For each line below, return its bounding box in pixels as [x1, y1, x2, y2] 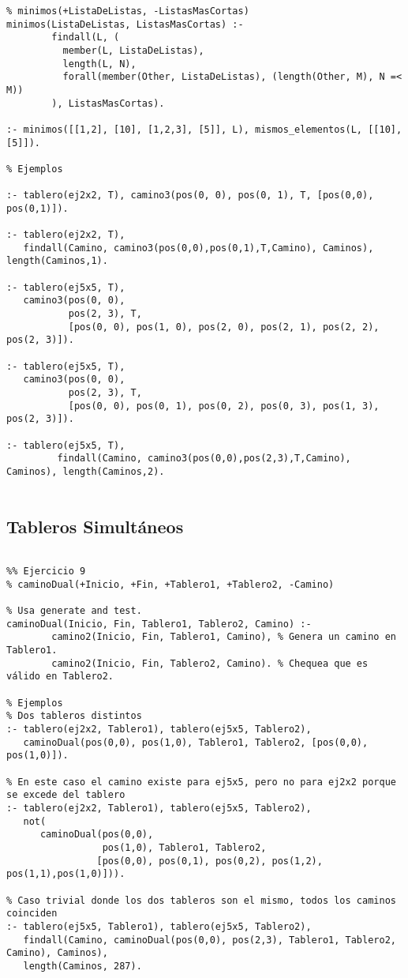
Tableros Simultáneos [6, 513, 184, 538]
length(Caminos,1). [6, 255, 108, 267]
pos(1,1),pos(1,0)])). [6, 868, 125, 880]
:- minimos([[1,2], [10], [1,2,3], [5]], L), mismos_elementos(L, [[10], [6, 123, 402, 135]
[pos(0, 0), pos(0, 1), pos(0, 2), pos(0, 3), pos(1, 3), [68, 400, 380, 412]
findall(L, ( [51, 32, 120, 43]
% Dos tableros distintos [6, 710, 142, 722]
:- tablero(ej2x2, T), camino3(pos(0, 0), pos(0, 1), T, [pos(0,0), [6, 190, 374, 201]
